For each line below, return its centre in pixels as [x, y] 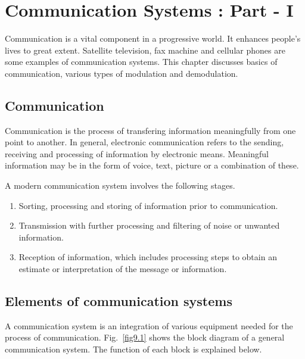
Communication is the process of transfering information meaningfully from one [150, 130]
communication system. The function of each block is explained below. [133, 349]
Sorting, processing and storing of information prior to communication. [148, 205]
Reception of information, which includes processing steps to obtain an [148, 257]
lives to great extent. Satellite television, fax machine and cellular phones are [145, 50]
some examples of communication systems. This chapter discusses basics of [141, 62]
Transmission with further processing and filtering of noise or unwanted [149, 225]
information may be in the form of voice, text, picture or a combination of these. [152, 165]
